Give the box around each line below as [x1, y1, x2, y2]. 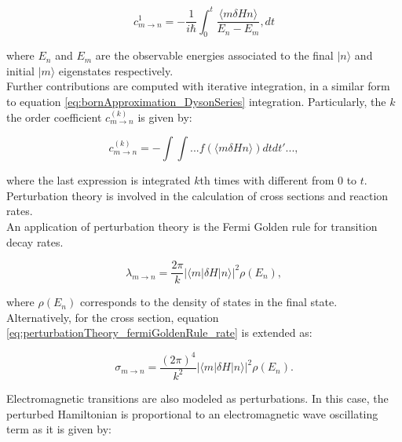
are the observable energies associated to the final [95, 47, 334, 64]
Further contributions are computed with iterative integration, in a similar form [6, 78, 390, 94]
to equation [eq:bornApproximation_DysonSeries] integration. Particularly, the [6, 93, 386, 110]
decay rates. [6, 233, 64, 250]
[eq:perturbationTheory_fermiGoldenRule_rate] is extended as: [6, 324, 312, 341]
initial [6, 62, 35, 79]
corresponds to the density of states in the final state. [79, 294, 338, 310]
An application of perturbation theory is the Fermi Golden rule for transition [6, 218, 378, 235]
